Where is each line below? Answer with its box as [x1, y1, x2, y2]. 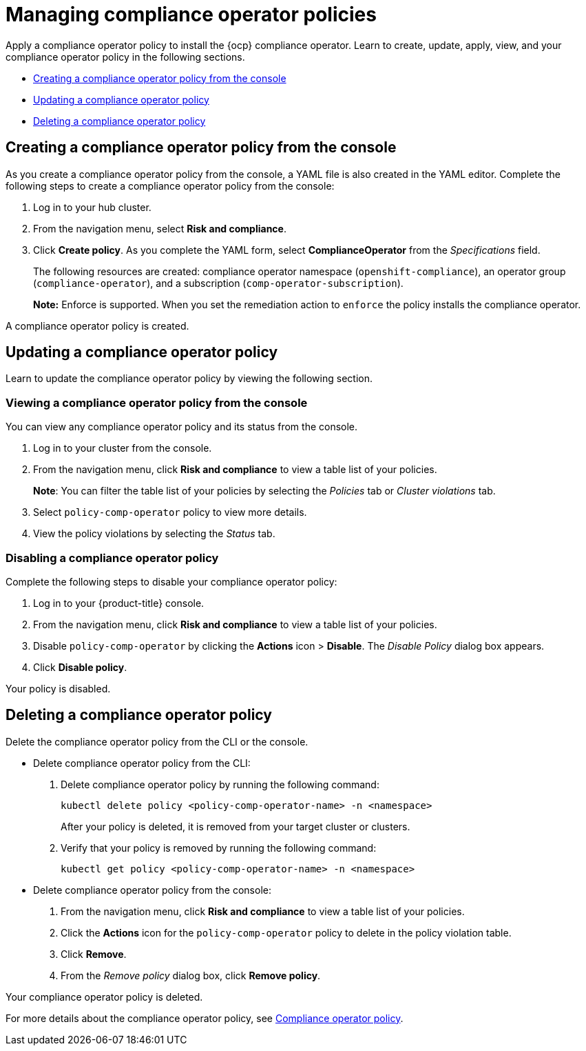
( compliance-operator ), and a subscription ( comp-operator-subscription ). [33, 277, 404, 289]
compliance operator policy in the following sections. [6, 50, 245, 63]
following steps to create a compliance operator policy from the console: [6, 179, 335, 192]
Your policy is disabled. [6, 682, 111, 694]
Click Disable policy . [33, 661, 127, 673]
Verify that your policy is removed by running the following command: [61, 841, 377, 854]
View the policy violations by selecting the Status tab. [33, 528, 275, 540]
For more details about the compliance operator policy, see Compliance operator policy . [6, 1012, 404, 1024]
